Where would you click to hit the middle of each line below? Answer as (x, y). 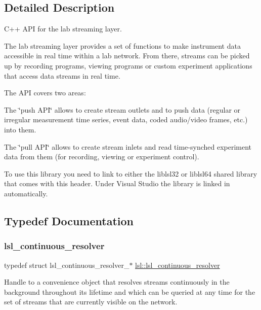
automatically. (26, 193)
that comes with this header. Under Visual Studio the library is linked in (117, 183)
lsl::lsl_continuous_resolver (178, 265)
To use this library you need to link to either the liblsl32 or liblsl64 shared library (131, 173)
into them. (20, 129)
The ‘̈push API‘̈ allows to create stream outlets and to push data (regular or (122, 109)
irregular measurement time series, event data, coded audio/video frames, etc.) (126, 119)
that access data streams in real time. (62, 75)
